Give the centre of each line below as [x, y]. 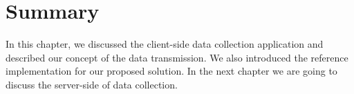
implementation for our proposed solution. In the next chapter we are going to [171, 71]
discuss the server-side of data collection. [92, 84]
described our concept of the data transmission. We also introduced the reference [177, 57]
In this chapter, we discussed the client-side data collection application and [165, 44]
